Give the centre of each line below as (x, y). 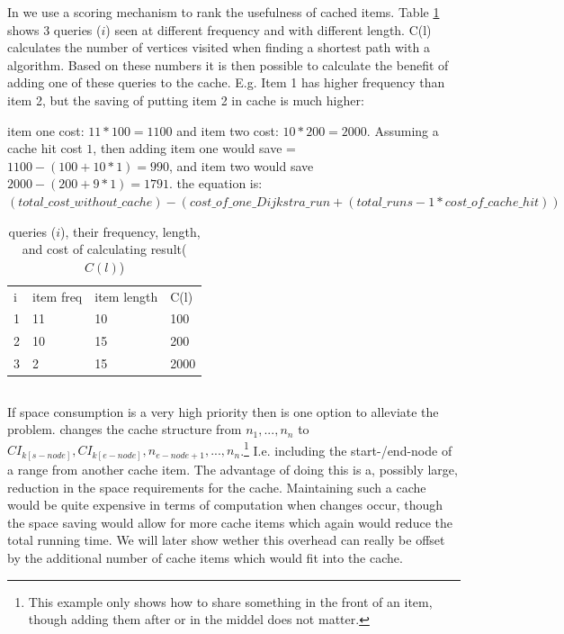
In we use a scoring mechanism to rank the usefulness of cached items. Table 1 (224, 12)
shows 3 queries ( (54, 29)
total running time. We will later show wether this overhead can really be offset (226, 540)
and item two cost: (228, 130)
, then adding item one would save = (194, 148)
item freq (58, 296)
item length (126, 296)
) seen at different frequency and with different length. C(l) (269, 29)
